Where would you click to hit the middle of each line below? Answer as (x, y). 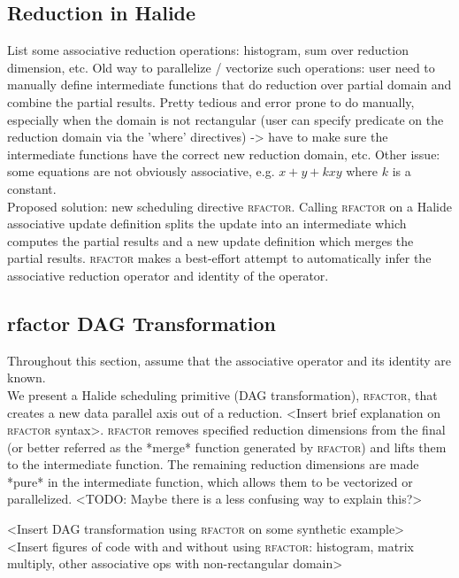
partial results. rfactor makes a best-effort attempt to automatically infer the (219, 258)
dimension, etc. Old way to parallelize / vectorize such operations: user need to (221, 67)
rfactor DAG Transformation (142, 323)
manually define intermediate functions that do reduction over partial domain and (229, 85)
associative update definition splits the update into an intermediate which (207, 223)
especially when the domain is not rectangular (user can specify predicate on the (226, 119)
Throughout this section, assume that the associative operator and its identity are (229, 360)
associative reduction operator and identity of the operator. (168, 275)
